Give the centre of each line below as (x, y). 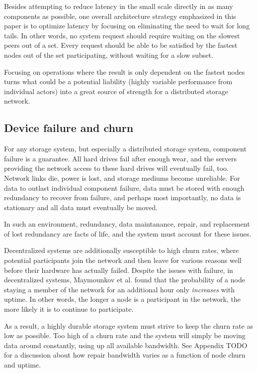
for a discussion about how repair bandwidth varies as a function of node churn (125, 355)
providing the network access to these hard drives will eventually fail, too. (116, 168)
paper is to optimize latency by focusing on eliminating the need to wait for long (127, 26)
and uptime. (22, 365)
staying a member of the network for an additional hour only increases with (119, 289)
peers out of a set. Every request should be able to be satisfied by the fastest (121, 45)
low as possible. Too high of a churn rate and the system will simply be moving (125, 335)
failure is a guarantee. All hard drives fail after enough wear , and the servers (121, 158)
